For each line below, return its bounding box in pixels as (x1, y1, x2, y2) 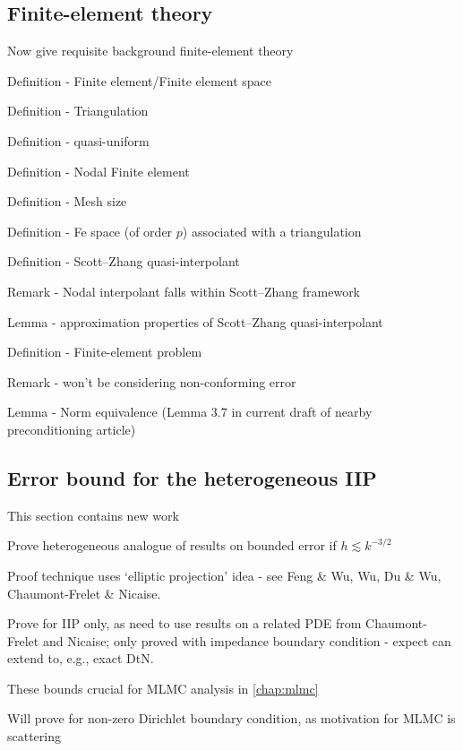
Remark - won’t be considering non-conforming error (7, 372, 296, 391)
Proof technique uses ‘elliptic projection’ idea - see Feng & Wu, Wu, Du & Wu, (7, 565, 442, 584)
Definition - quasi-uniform (7, 131, 150, 150)
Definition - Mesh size (7, 192, 127, 211)
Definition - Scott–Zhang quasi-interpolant (7, 252, 240, 271)
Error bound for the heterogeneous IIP (7, 463, 377, 491)
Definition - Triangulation (7, 101, 149, 120)
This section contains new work (7, 505, 179, 524)
